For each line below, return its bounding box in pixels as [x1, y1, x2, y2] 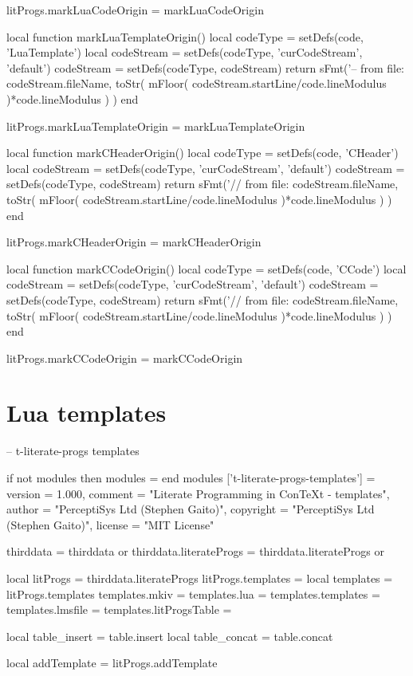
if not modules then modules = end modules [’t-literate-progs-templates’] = [6, 470, 376, 485]
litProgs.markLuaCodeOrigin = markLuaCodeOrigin [6, 2, 264, 18]
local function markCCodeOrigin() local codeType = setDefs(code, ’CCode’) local [6, 260, 407, 277]
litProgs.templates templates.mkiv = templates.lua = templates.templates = [6, 585, 380, 602]
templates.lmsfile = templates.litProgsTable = [6, 601, 232, 618]
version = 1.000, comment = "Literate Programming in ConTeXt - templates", [6, 485, 390, 501]
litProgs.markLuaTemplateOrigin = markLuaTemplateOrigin [6, 117, 305, 134]
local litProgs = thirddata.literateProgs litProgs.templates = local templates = [6, 569, 393, 586]
